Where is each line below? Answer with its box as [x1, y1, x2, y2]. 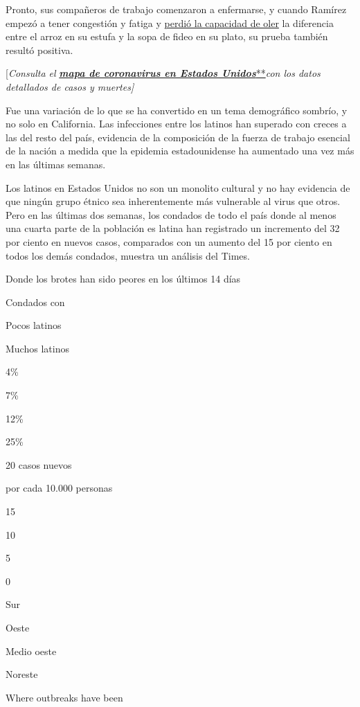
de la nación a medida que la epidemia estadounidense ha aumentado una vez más [6, 143, 354, 158]
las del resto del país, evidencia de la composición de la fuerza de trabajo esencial [6, 129, 350, 144]
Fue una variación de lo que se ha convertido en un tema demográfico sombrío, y [6, 102, 348, 117]
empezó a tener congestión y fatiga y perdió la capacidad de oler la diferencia [6, 15, 334, 30]
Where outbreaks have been [6, 690, 123, 704]
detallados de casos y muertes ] [6, 79, 134, 93]
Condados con [6, 294, 65, 309]
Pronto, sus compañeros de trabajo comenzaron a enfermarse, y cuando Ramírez [6, 2, 347, 16]
